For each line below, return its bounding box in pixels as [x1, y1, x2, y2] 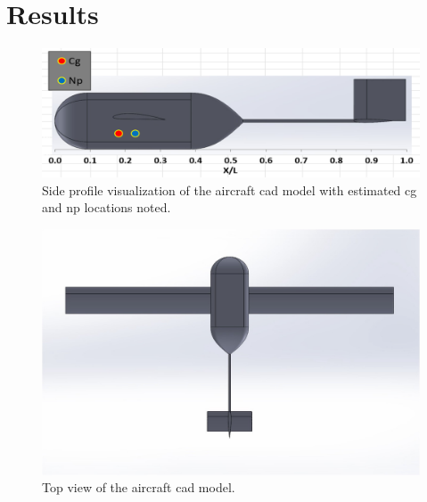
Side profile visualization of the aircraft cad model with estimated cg [42, 180, 417, 199]
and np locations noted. [42, 198, 171, 217]
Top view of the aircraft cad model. [42, 478, 235, 497]
